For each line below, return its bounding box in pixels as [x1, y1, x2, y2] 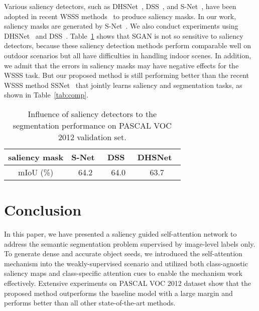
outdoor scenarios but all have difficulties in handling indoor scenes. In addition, [4, 50, 251, 60]
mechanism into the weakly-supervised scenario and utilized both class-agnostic [4, 258, 248, 268]
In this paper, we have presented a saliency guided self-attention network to [4, 229, 237, 239]
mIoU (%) [18, 166, 54, 178]
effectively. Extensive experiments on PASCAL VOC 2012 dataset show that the [4, 278, 251, 288]
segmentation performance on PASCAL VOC [13, 119, 172, 131]
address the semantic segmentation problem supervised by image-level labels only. [4, 238, 255, 249]
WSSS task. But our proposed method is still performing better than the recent [4, 70, 249, 80]
